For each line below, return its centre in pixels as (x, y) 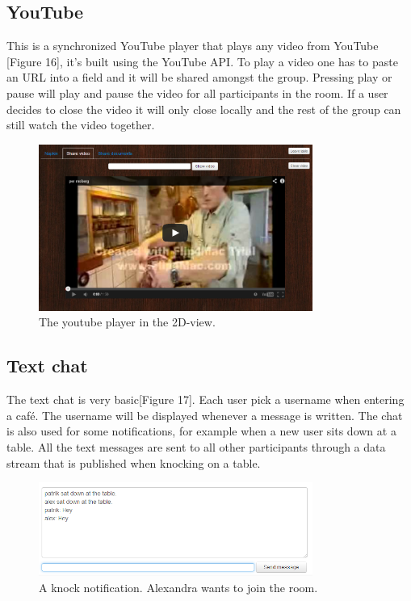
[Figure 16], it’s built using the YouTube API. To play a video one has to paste (202, 61)
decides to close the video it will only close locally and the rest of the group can (204, 109)
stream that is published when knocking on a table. (134, 462)
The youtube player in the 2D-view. (127, 322)
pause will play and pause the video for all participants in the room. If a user (197, 92)
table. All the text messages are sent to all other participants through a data (196, 447)
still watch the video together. (81, 125)
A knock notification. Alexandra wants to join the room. (178, 587)
